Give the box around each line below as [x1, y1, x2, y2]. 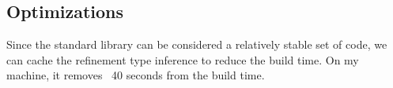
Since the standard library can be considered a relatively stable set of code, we [6, 36, 387, 53]
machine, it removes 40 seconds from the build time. [6, 67, 265, 83]
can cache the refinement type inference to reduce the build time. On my [6, 51, 359, 68]
